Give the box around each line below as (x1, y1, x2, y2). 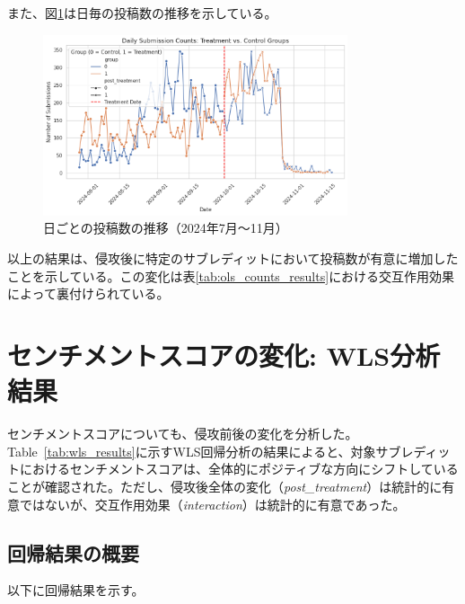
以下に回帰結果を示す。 (7, 581, 145, 600)
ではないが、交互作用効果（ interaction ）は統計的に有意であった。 (19, 494, 406, 513)
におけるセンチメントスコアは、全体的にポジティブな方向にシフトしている (19, 459, 459, 478)
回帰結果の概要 (7, 538, 139, 566)
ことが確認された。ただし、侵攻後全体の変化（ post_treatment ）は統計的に (7, 476, 443, 495)
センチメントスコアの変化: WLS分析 (7, 337, 441, 374)
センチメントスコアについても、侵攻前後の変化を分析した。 (7, 424, 358, 443)
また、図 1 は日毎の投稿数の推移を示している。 (7, 4, 277, 22)
